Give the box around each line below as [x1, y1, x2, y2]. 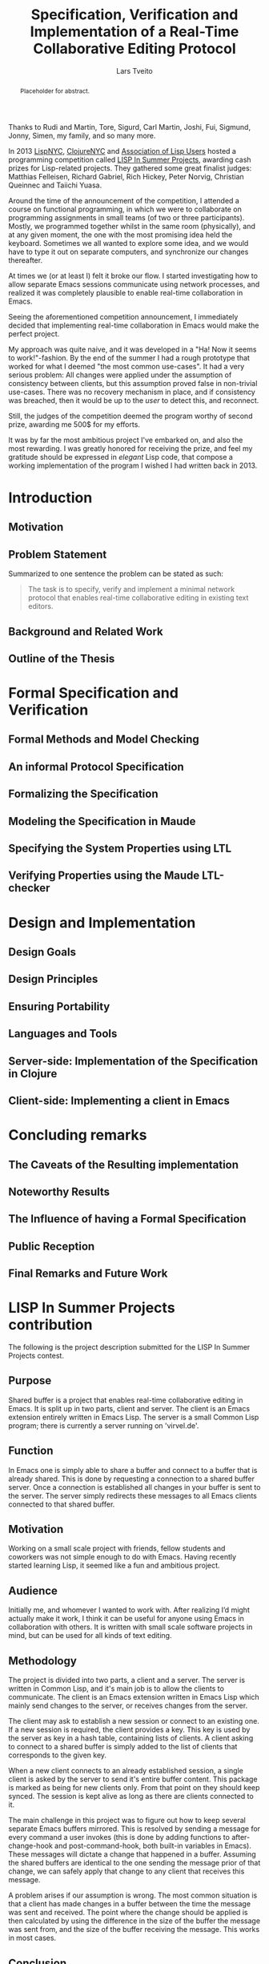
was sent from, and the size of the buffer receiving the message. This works [8, 1925, 260, 1934]
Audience [8, 1584, 58, 1597]
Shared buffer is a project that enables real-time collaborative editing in [8, 1395, 243, 1405]
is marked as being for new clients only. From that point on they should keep [8, 1783, 260, 1793]
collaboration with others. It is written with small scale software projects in [8, 1622, 253, 1632]
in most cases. [8, 1933, 57, 1943]
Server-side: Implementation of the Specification [8, 1054, 259, 1068]
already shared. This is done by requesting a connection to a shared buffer [8, 1474, 255, 1483]
